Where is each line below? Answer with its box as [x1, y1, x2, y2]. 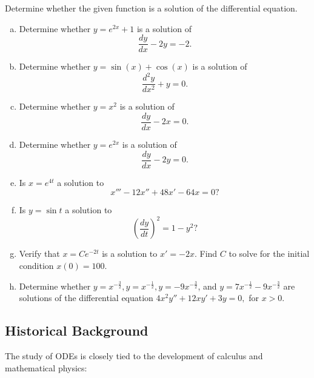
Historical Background [5, 321, 149, 340]
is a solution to [102, 247, 158, 260]
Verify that [19, 247, 60, 260]
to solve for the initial [229, 247, 310, 260]
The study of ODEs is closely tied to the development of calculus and [5, 349, 263, 362]
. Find [194, 247, 218, 260]
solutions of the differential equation [19, 291, 153, 304]
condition [19, 259, 54, 271]
